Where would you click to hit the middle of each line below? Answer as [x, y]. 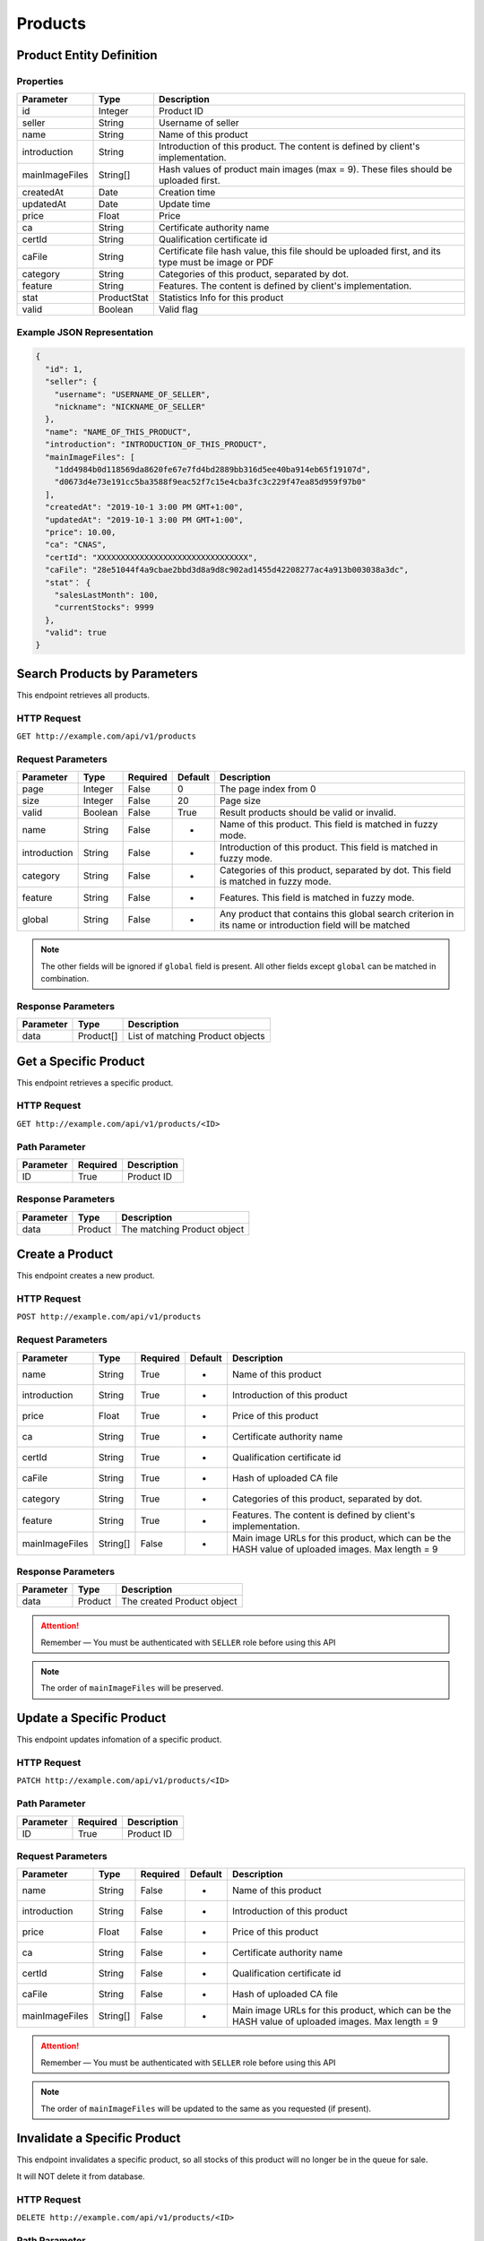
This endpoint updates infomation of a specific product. [119, 1740]
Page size [241, 800]
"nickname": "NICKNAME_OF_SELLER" [130, 407]
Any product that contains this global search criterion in [337, 914]
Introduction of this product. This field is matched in [329, 847]
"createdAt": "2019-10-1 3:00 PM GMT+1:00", [144, 507]
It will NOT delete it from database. [81, 2176]
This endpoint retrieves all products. [83, 695]
